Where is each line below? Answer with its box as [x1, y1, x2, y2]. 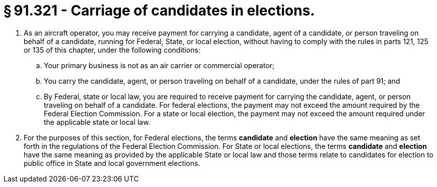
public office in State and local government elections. [24, 158, 200, 167]
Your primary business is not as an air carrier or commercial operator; [44, 61, 275, 70]
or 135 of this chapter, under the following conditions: [24, 45, 200, 54]
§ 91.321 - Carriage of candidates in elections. [4, 2, 315, 19]
